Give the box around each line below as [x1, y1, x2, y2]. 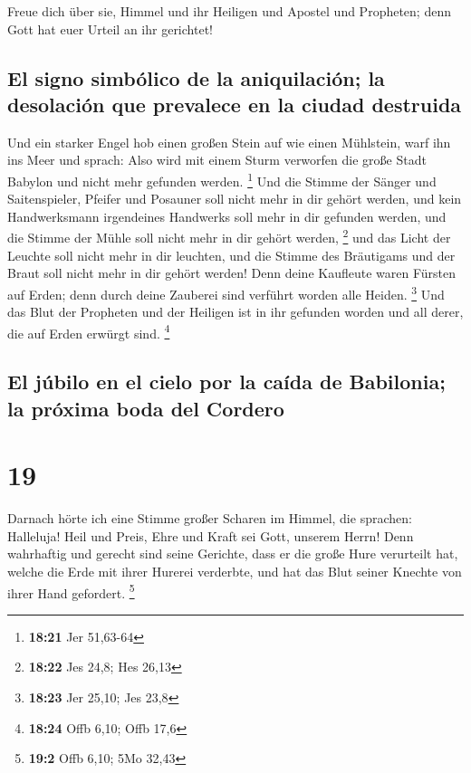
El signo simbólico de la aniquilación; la [7, 63, 385, 91]
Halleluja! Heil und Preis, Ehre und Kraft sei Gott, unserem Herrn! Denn [7, 526, 414, 545]
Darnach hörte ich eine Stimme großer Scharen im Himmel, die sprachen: [7, 509, 412, 528]
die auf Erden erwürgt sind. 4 [7, 320, 170, 342]
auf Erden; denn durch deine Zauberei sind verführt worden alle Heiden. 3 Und [7, 282, 445, 303]
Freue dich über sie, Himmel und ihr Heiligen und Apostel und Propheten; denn [7, 2, 451, 20]
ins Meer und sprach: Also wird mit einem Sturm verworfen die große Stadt [7, 150, 427, 169]
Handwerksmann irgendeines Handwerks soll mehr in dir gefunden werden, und [7, 206, 447, 225]
